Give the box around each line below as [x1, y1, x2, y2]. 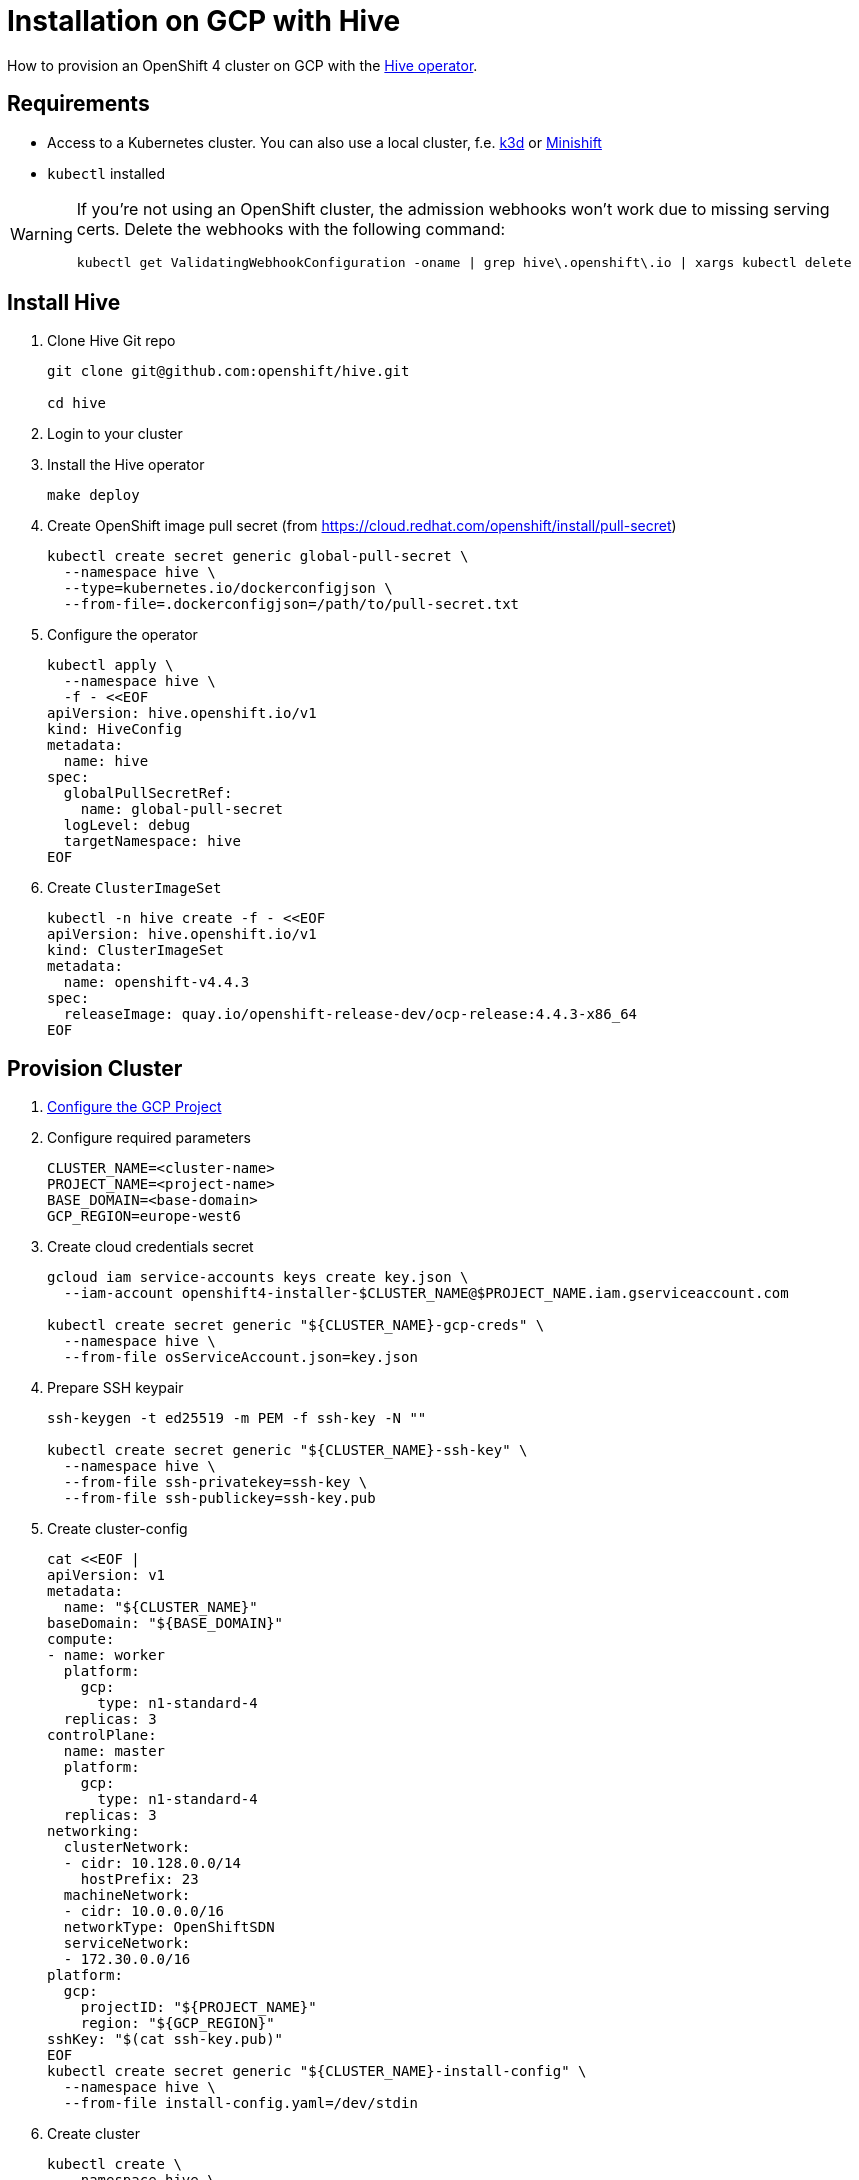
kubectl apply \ [47, 657, 174, 674]
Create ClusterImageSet [47, 879, 222, 897]
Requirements [7, 91, 150, 117]
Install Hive [7, 290, 121, 316]
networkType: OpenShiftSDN [63, 1919, 275, 1936]
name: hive [63, 753, 149, 770]
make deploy [47, 487, 140, 504]
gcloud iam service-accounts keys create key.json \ [47, 1269, 469, 1286]
